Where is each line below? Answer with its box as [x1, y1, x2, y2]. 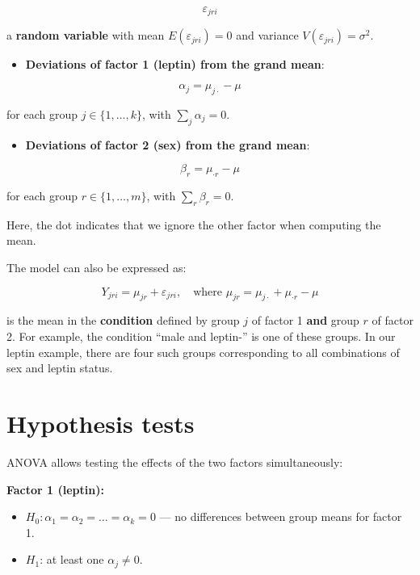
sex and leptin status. [6, 359, 113, 376]
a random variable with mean [6, 27, 165, 44]
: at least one [40, 551, 104, 568]
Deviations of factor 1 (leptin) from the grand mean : [25, 56, 325, 73]
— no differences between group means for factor [159, 508, 402, 525]
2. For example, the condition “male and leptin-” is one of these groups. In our [6, 328, 396, 344]
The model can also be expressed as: [6, 259, 187, 276]
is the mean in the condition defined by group [6, 312, 240, 329]
